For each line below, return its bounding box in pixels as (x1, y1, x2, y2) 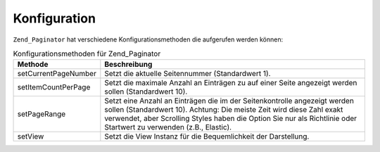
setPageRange (17, 109, 66, 119)
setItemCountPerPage (17, 82, 91, 92)
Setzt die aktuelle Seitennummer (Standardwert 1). (104, 69, 271, 79)
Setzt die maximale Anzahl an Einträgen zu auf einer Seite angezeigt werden (104, 78, 357, 88)
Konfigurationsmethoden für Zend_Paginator (13, 49, 161, 59)
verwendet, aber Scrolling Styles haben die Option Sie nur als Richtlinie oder (104, 113, 357, 123)
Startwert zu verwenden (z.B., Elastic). (104, 122, 232, 132)
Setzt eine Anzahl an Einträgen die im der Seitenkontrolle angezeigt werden (104, 96, 355, 106)
